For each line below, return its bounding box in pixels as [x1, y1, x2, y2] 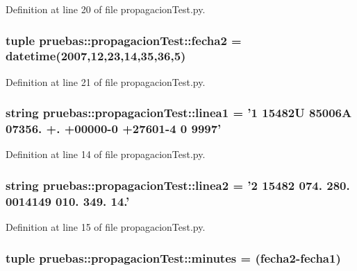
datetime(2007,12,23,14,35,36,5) [6, 47, 186, 64]
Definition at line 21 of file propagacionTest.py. [6, 74, 206, 89]
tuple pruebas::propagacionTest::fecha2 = [6, 31, 242, 49]
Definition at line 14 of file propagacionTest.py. [6, 147, 206, 161]
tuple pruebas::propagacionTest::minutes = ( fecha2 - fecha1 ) [6, 249, 341, 266]
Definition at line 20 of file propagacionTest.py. [6, 2, 206, 16]
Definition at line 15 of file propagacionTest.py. [6, 220, 206, 234]
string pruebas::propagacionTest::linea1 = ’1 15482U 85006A [6, 104, 352, 121]
